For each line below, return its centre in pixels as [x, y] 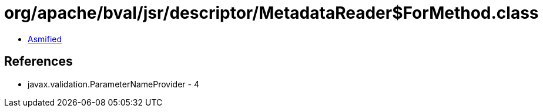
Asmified [45, 39]
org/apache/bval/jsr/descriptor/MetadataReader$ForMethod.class [271, 13]
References [38, 62]
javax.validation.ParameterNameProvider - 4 [113, 84]
